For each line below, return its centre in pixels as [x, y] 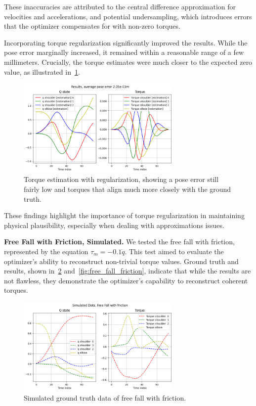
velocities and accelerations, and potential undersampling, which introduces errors [128, 16]
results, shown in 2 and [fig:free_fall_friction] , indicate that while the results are [128, 271]
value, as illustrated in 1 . [42, 71]
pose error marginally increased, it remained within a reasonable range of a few [124, 52]
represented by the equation [46, 251]
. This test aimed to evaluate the [174, 251]
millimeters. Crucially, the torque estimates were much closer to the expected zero [128, 62]
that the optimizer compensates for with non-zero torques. [92, 26]
